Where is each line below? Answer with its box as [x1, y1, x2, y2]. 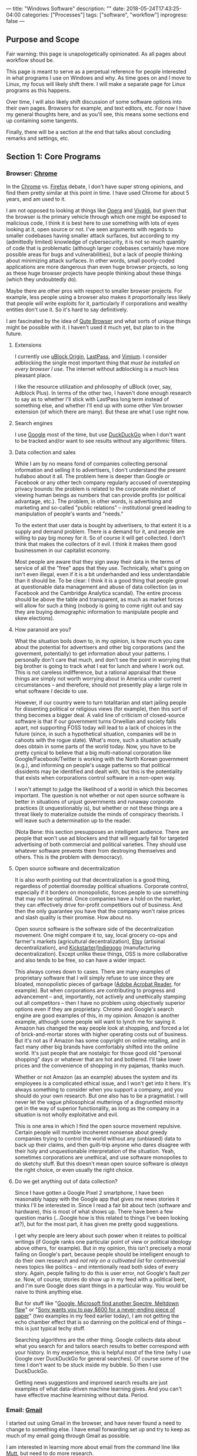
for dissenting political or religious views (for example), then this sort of [14, 705, 188, 712]
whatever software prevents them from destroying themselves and [14, 847, 176, 854]
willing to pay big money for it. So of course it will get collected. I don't [14, 534, 186, 541]
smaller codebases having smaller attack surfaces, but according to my [6, 232, 179, 239]
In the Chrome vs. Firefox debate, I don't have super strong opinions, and [6, 183, 183, 190]
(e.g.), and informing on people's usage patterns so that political [14, 761, 171, 768]
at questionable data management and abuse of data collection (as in [14, 583, 183, 590]
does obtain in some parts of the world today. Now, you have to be [14, 742, 176, 750]
